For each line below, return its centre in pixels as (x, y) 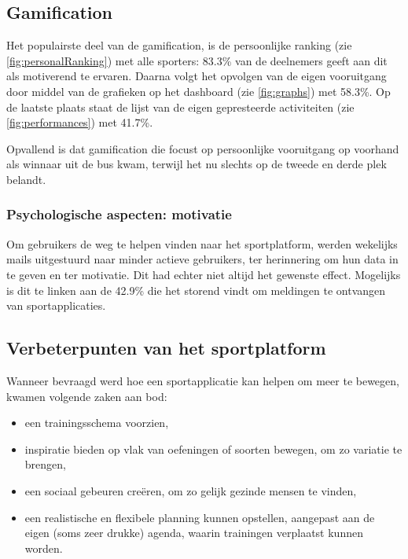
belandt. (26, 179)
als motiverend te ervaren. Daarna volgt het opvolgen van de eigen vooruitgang (197, 76)
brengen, (45, 464)
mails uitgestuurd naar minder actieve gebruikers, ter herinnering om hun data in (202, 259)
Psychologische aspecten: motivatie (119, 214)
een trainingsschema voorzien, (97, 423)
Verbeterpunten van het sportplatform (166, 348)
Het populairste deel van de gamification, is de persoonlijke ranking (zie (179, 45)
